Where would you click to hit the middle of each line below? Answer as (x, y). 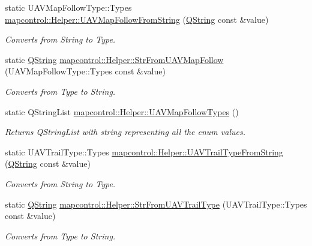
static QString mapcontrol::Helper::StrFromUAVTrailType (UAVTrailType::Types (156, 204)
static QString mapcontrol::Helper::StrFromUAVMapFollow (114, 59)
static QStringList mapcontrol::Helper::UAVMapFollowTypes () (122, 111)
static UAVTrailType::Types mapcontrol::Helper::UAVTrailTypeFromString (144, 151)
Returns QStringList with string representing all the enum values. (125, 132)
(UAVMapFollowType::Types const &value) (85, 71)
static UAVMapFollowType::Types (68, 7)
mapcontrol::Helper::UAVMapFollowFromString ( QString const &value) (137, 19)
